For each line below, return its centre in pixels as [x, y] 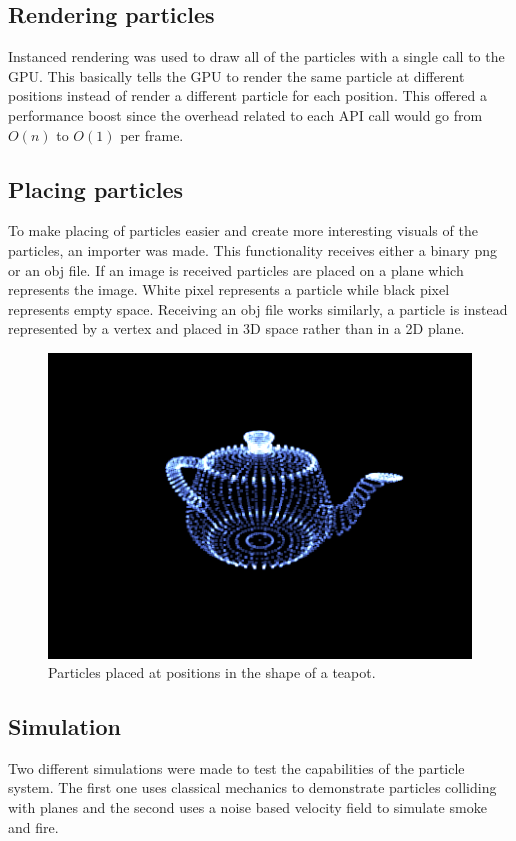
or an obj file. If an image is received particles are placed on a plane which [236, 269]
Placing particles [96, 188]
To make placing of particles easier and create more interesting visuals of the [243, 230]
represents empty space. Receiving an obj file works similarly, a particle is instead [258, 308]
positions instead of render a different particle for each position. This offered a [247, 95]
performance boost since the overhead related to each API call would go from [245, 114]
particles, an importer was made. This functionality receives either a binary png [252, 249]
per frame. [152, 134]
